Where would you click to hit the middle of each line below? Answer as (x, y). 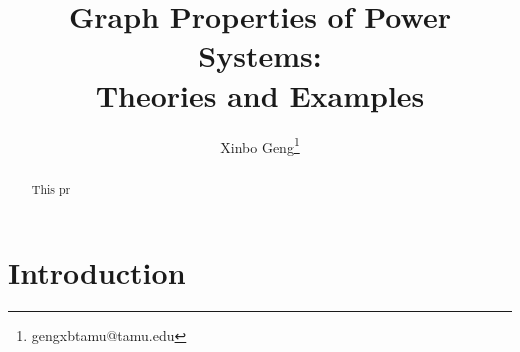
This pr (51, 188)
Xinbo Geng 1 (260, 145)
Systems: (260, 55)
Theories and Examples (260, 94)
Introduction (97, 272)
